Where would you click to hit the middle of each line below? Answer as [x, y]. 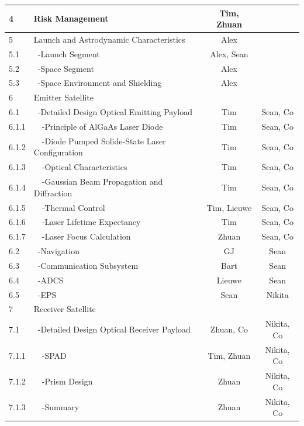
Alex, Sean [229, 53]
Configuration [58, 152]
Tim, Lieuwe [229, 207]
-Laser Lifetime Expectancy [91, 222]
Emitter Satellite [63, 97]
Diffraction [53, 193]
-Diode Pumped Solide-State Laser [104, 141]
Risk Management [71, 18]
